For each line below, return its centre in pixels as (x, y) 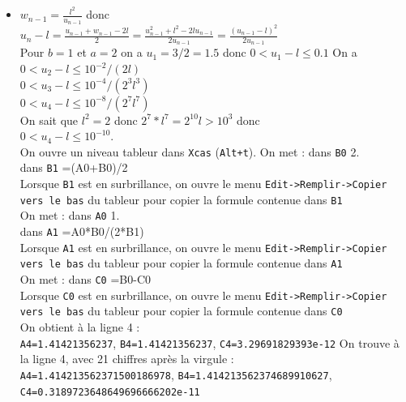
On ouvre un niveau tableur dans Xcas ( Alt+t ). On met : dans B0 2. (190, 151)
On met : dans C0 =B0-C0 (85, 279)
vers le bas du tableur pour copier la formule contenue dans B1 (181, 199)
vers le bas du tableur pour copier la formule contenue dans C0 (181, 311)
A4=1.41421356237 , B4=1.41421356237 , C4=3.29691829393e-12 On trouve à (209, 342)
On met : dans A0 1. (70, 215)
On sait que (49, 120)
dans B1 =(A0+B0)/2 (74, 167)
